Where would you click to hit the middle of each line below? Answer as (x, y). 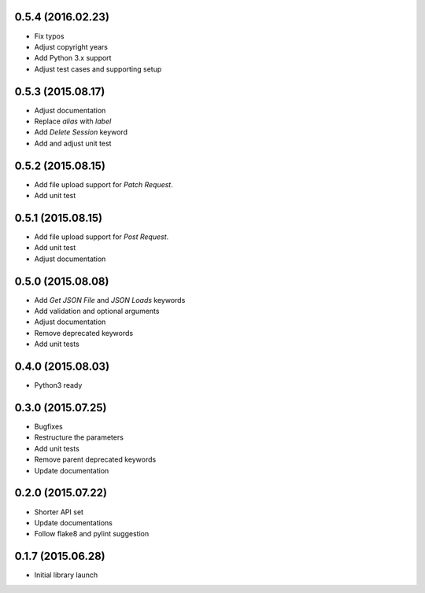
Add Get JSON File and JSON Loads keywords (110, 300)
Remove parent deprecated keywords (95, 459)
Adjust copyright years (71, 46)
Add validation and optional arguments (97, 311)
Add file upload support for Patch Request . (103, 184)
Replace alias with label (73, 121)
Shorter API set (59, 512)
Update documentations (74, 522)
